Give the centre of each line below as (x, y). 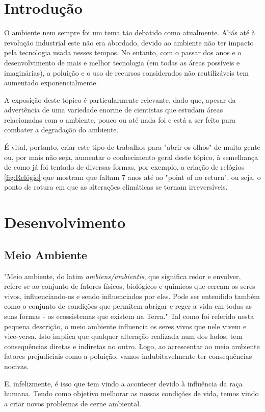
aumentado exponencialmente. (51, 83)
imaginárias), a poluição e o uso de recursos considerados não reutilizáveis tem (126, 72)
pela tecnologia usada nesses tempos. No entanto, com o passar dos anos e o (123, 52)
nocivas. (17, 366)
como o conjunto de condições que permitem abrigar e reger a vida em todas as (128, 306)
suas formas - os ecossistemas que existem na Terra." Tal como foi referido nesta (129, 316)
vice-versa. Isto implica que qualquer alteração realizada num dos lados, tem (123, 336)
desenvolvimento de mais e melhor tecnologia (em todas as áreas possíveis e (122, 62)
